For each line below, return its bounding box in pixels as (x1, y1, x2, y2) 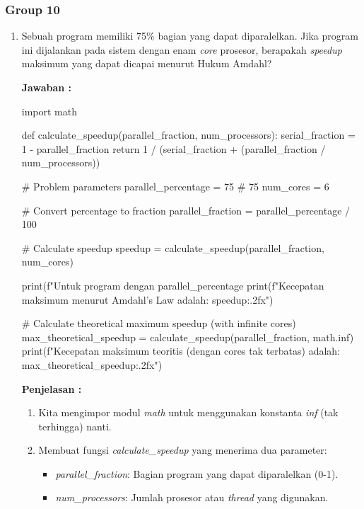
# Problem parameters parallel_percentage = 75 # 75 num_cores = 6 (21, 178, 329, 193)
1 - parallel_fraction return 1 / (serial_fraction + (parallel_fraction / (21, 141, 326, 156)
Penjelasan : (21, 381, 82, 396)
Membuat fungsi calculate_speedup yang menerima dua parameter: (38, 442, 327, 457)
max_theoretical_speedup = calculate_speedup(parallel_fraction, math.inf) (21, 329, 354, 344)
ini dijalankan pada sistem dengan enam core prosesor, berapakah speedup (21, 42, 342, 57)
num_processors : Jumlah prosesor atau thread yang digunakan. (55, 490, 329, 505)
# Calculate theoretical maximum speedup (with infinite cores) (21, 316, 296, 331)
